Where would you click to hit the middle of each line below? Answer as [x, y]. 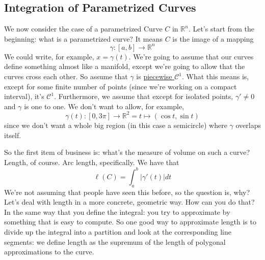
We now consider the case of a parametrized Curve [83, 29]
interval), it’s [24, 96]
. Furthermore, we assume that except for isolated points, [144, 96]
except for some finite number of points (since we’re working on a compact [121, 86]
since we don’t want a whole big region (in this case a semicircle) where [116, 125]
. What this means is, [215, 76]
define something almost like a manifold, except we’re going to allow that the [125, 66]
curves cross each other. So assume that [66, 76]
